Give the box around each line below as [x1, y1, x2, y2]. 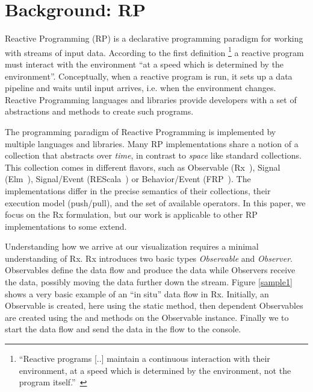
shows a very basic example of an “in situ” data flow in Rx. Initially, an [5, 287, 269, 300]
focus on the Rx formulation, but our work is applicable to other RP [5, 208, 258, 221]
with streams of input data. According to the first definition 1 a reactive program [5, 44, 304, 58]
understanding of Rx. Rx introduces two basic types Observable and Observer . [5, 251, 293, 264]
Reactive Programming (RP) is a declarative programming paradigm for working [5, 32, 303, 45]
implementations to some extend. [5, 220, 127, 232]
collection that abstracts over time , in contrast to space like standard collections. [5, 149, 302, 162]
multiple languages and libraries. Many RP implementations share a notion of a [5, 137, 299, 150]
